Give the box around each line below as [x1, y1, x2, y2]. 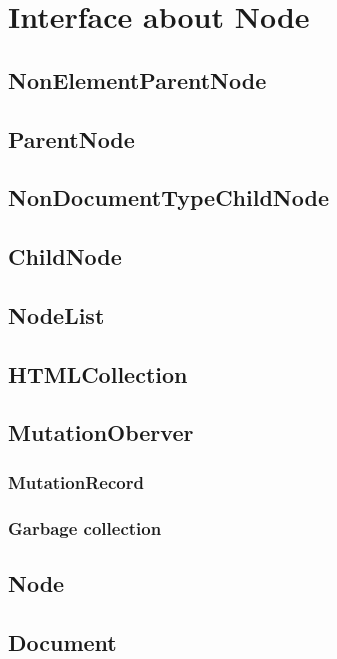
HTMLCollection [8, 358, 188, 389]
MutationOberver [8, 417, 194, 448]
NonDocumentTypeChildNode [8, 182, 329, 213]
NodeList [8, 299, 105, 330]
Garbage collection [8, 515, 162, 540]
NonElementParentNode [8, 64, 267, 95]
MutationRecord [8, 469, 144, 494]
